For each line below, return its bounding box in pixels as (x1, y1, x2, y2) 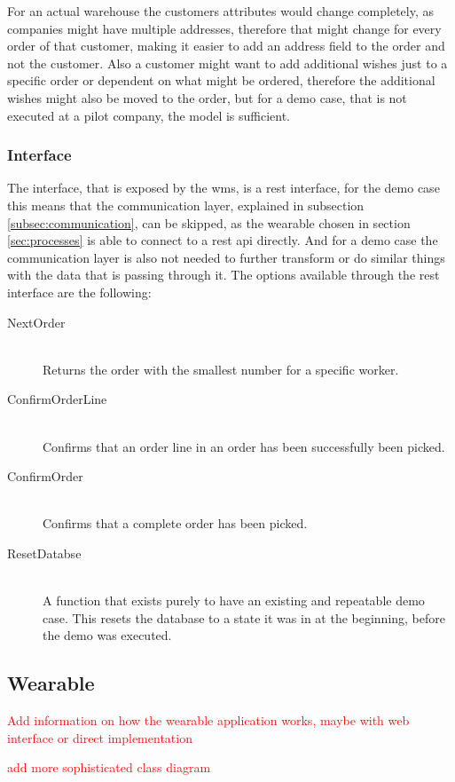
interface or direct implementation (7, 728, 192, 746)
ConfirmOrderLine (7, 390, 107, 408)
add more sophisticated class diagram (7, 758, 211, 777)
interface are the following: (7, 282, 152, 301)
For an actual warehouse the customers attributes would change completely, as (7, 2, 434, 20)
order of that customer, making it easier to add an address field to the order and (7, 36, 445, 55)
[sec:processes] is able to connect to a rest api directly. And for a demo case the (7, 231, 438, 249)
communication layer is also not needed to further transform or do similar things (7, 248, 445, 266)
